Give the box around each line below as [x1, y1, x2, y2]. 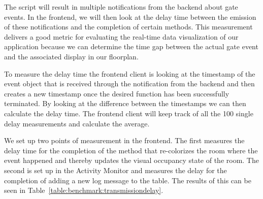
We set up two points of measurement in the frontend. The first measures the [4, 135, 245, 146]
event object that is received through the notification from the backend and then [4, 78, 255, 89]
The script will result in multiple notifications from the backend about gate [4, 2, 238, 12]
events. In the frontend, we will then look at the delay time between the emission [4, 11, 256, 22]
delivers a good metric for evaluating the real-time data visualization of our [4, 31, 239, 42]
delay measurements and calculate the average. [4, 118, 150, 128]
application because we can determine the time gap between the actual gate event [4, 41, 258, 52]
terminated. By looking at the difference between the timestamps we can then [4, 98, 246, 109]
